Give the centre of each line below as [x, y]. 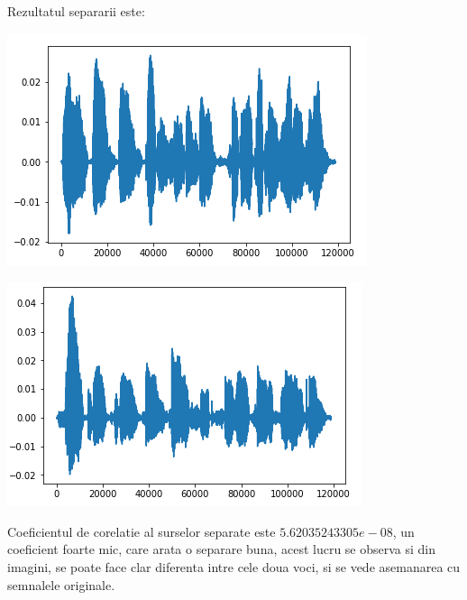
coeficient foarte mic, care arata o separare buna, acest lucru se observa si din [222, 549]
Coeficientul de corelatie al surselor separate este [142, 531]
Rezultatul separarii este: [76, 11]
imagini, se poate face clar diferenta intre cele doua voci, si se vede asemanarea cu [234, 566]
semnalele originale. [61, 584]
